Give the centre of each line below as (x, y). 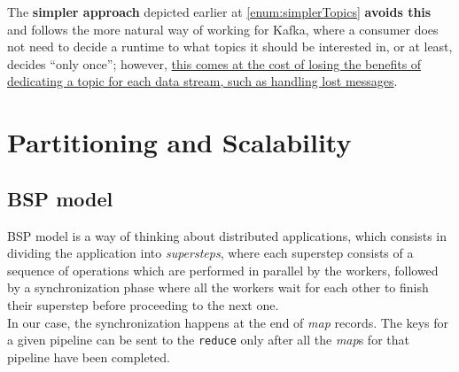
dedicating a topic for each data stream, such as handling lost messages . (202, 81)
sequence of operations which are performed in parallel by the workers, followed (223, 270)
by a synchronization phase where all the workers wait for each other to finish (218, 287)
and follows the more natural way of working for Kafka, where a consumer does (223, 29)
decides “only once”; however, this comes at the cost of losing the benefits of (214, 63)
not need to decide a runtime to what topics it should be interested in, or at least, (230, 46)
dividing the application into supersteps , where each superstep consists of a (210, 253)
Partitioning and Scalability (179, 142)
